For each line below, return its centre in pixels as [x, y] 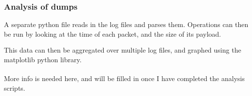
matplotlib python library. [43, 59]
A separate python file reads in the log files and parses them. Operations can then [126, 24]
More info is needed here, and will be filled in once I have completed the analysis [124, 78]
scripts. [15, 88]
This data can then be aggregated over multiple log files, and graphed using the [123, 50]
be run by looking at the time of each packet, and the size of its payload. [113, 34]
